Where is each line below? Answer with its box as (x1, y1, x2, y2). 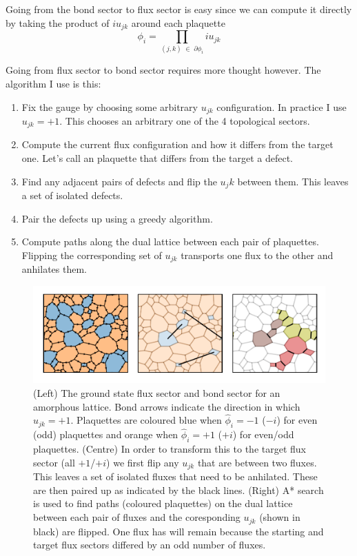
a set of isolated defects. (21, 188, 123, 203)
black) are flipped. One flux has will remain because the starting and (33, 524, 324, 538)
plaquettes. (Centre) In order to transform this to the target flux (33, 442, 306, 456)
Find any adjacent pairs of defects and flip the (21, 174, 217, 188)
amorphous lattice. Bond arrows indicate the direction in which (33, 399, 300, 413)
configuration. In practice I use (216, 99, 347, 114)
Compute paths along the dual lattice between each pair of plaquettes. (21, 234, 319, 249)
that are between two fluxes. (197, 455, 317, 469)
